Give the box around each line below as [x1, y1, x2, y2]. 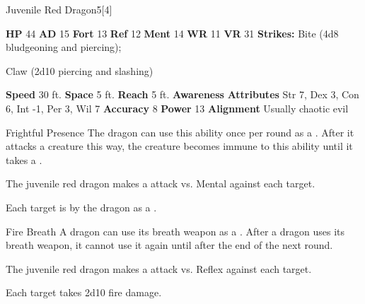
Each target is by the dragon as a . [6, 199, 157, 214]
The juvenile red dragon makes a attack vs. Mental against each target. [6, 176, 315, 191]
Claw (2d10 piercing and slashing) [6, 63, 153, 78]
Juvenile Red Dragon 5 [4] [6, 2, 112, 16]
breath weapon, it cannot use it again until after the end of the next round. [6, 238, 333, 252]
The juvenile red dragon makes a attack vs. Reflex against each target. [6, 261, 312, 276]
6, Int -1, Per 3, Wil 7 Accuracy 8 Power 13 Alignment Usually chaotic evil [6, 100, 349, 115]
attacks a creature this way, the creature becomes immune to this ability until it [6, 139, 353, 153]
